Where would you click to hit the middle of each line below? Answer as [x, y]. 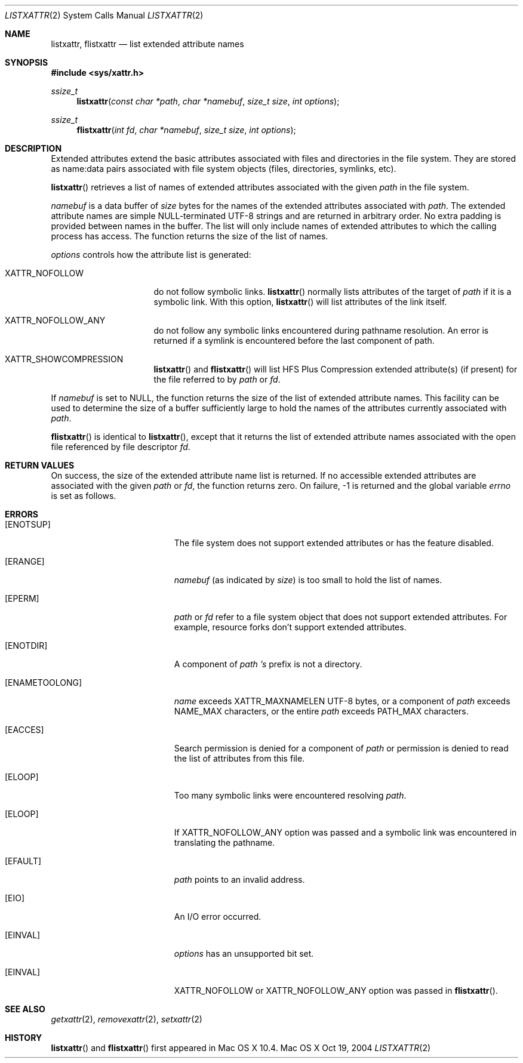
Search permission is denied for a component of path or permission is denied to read [341, 748]
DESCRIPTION [33, 148]
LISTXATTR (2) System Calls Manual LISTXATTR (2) [104, 15]
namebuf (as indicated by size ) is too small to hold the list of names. [308, 580]
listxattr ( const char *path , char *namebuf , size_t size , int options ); [208, 101]
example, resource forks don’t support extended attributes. [290, 627]
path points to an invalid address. [239, 879]
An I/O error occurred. [218, 916]
